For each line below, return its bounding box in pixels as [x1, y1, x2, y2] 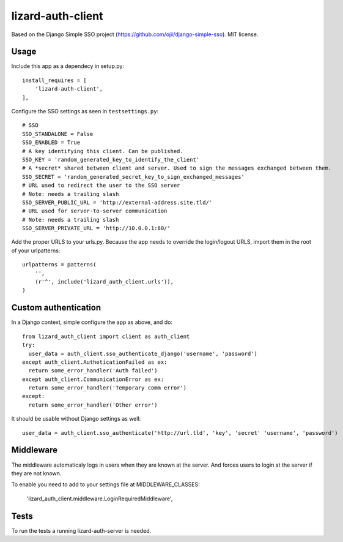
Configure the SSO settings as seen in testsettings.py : [11, 108, 159, 115]
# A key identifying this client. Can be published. [22, 148, 183, 154]
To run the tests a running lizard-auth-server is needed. [11, 527, 152, 534]
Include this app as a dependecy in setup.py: [11, 62, 125, 70]
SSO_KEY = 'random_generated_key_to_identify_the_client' [22, 156, 200, 163]
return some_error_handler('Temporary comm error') [28, 385, 186, 391]
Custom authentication [11, 303, 101, 313]
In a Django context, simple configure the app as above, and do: [11, 318, 173, 326]
